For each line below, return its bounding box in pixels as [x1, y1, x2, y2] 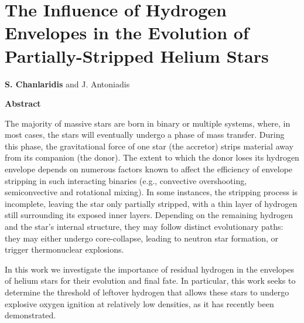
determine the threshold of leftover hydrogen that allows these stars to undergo [5, 286, 289, 298]
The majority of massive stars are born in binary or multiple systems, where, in [5, 117, 291, 129]
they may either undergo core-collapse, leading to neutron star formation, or [5, 232, 279, 244]
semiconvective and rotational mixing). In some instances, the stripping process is [5, 186, 298, 198]
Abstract [5, 97, 41, 110]
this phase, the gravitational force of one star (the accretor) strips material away [5, 140, 293, 152]
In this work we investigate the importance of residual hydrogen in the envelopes [5, 263, 294, 275]
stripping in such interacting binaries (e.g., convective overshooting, [5, 174, 247, 186]
